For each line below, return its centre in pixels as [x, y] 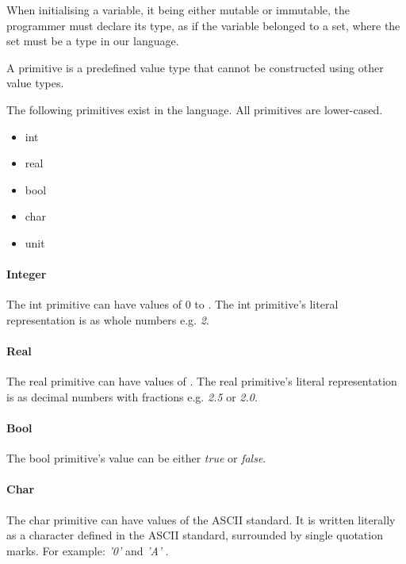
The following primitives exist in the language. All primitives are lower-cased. [195, 109]
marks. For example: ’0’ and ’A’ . [88, 550]
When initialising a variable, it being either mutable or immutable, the [178, 10]
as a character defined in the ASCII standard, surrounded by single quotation [195, 535]
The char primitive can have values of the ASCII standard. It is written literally [201, 519]
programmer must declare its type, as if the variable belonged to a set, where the [203, 25]
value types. [35, 83]
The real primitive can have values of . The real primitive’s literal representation [202, 381]
